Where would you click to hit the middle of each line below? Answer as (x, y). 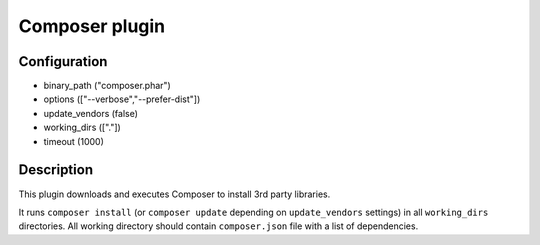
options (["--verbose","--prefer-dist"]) (122, 99)
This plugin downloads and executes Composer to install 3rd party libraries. (174, 194)
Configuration (63, 61)
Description (56, 170)
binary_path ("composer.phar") (107, 86)
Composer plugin (92, 26)
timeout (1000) (73, 141)
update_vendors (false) (91, 113)
